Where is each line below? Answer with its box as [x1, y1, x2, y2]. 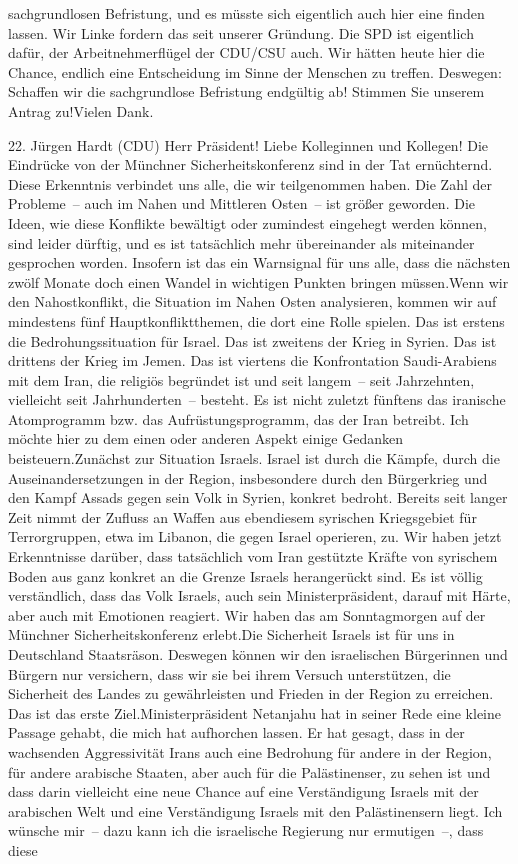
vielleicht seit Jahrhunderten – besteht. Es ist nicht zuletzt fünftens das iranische [8, 389, 506, 410]
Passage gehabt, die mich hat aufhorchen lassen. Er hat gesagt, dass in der [8, 722, 465, 743]
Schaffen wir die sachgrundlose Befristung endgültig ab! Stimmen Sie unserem [8, 81, 485, 102]
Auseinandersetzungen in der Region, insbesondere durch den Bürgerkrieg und [8, 467, 488, 488]
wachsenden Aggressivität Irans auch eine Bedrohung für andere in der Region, [8, 741, 492, 762]
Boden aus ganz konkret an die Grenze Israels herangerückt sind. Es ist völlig [8, 565, 483, 586]
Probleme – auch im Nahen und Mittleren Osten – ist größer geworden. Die [8, 193, 476, 214]
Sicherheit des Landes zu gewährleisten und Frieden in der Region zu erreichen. [8, 683, 494, 704]
